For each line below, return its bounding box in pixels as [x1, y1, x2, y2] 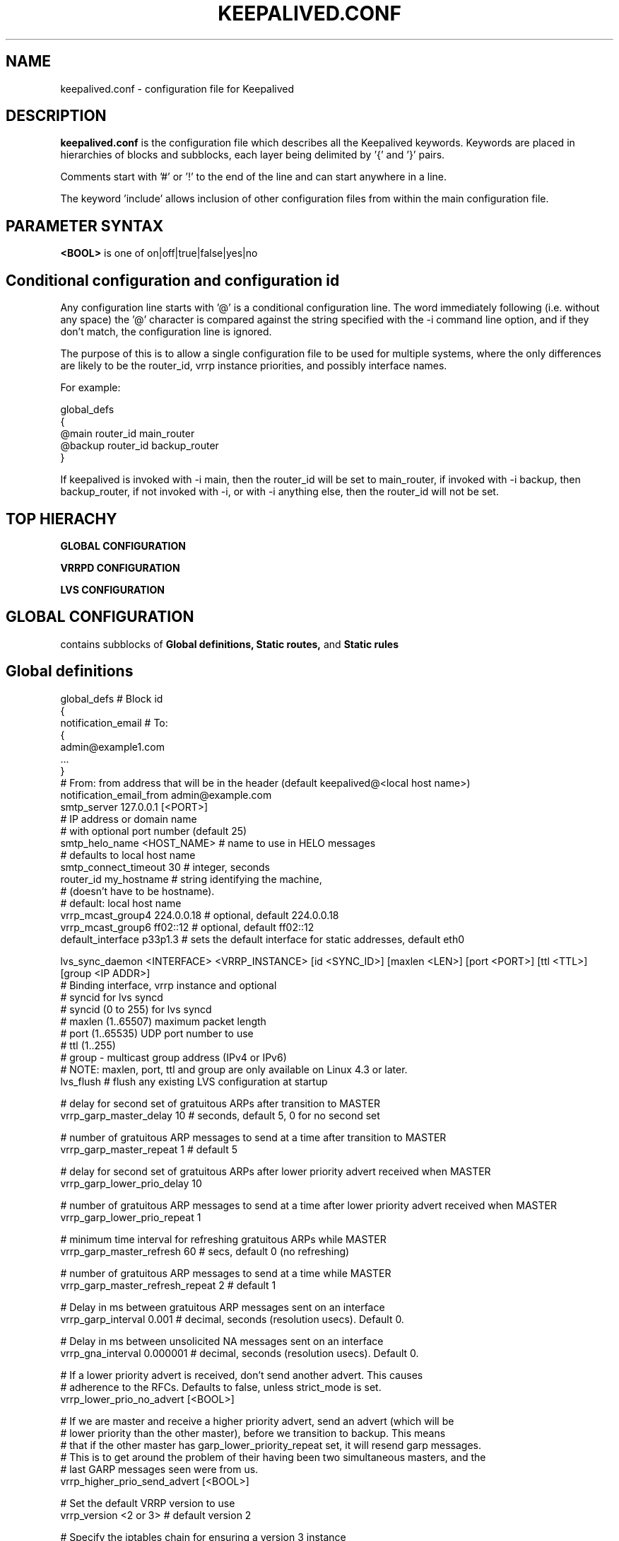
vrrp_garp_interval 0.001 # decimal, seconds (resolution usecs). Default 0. [60, 1312, 404, 1325]
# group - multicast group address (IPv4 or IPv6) [60, 1051, 287, 1063]
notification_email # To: [60, 716, 168, 729]
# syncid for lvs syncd [60, 991, 163, 1003]
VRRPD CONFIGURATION [60, 561, 180, 574]
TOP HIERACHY [6, 509, 117, 528]
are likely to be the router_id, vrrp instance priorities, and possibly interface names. [60, 359, 447, 372]
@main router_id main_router [60, 427, 195, 440]
